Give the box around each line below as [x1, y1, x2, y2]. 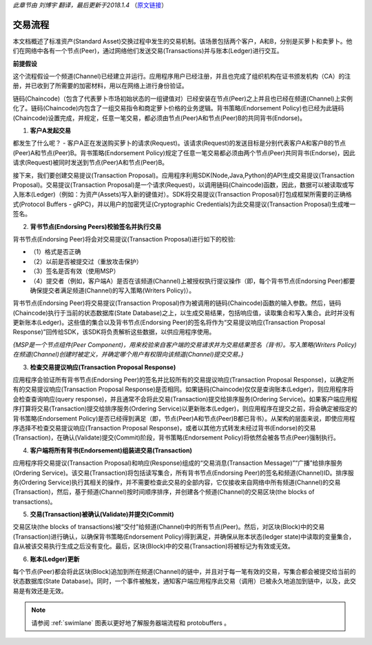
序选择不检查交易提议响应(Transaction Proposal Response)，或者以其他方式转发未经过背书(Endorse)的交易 [12, 424, 316, 432]
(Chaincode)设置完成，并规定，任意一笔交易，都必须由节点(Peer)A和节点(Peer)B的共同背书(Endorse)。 [12, 114, 307, 122]
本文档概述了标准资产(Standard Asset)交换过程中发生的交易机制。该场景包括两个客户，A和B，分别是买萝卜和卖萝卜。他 [12, 37, 353, 45]
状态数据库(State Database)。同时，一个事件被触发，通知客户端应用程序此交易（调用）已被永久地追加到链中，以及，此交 [12, 577, 356, 586]
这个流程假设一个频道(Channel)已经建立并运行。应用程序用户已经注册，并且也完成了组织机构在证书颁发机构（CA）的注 [12, 72, 351, 81]
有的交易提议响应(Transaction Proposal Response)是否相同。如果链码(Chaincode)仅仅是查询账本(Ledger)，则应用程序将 [12, 385, 354, 393]
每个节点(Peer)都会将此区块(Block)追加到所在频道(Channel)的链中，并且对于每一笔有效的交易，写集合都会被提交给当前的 [12, 568, 356, 576]
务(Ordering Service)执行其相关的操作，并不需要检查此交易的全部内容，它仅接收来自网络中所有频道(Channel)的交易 [12, 478, 341, 486]
